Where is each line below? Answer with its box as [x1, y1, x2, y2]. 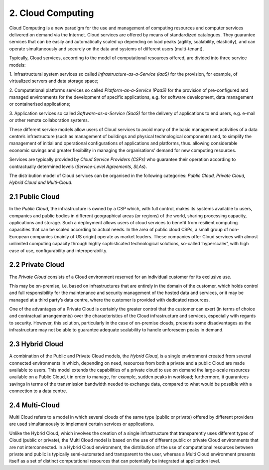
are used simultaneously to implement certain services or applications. [9, 421, 154, 427]
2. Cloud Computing [9, 7, 94, 18]
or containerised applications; [9, 101, 71, 107]
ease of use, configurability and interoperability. [9, 247, 108, 254]
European [9, 233, 29, 239]
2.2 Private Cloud [9, 261, 65, 269]
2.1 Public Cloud [9, 192, 60, 201]
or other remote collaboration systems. [9, 117, 89, 123]
